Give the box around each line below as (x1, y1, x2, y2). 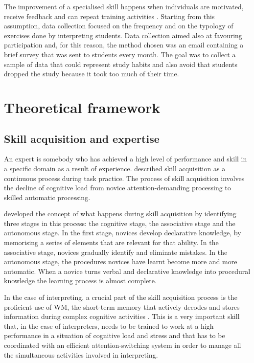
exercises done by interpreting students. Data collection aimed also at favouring (4, 30, 242, 40)
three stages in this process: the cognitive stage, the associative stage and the (4, 218, 235, 228)
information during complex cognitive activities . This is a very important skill (4, 311, 240, 321)
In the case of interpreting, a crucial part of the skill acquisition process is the (4, 292, 238, 302)
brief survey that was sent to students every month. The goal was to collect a (4, 49, 236, 59)
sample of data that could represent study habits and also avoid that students (4, 59, 238, 69)
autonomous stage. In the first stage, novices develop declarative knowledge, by (4, 227, 241, 238)
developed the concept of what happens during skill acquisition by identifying (4, 208, 236, 219)
